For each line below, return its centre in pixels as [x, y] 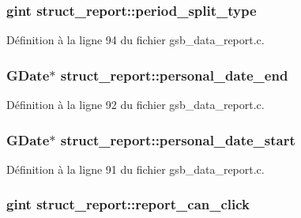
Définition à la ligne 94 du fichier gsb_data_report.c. [135, 40]
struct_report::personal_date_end [174, 75]
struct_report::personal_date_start [178, 139]
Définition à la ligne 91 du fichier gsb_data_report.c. [135, 169]
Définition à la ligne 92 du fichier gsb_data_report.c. [135, 105]
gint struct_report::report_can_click [128, 204]
